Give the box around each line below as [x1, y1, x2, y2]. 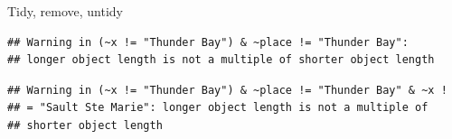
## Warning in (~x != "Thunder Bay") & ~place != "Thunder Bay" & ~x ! [7, 83, 447, 97]
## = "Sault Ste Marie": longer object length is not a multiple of [7, 101, 428, 115]
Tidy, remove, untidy [7, 2, 124, 20]
